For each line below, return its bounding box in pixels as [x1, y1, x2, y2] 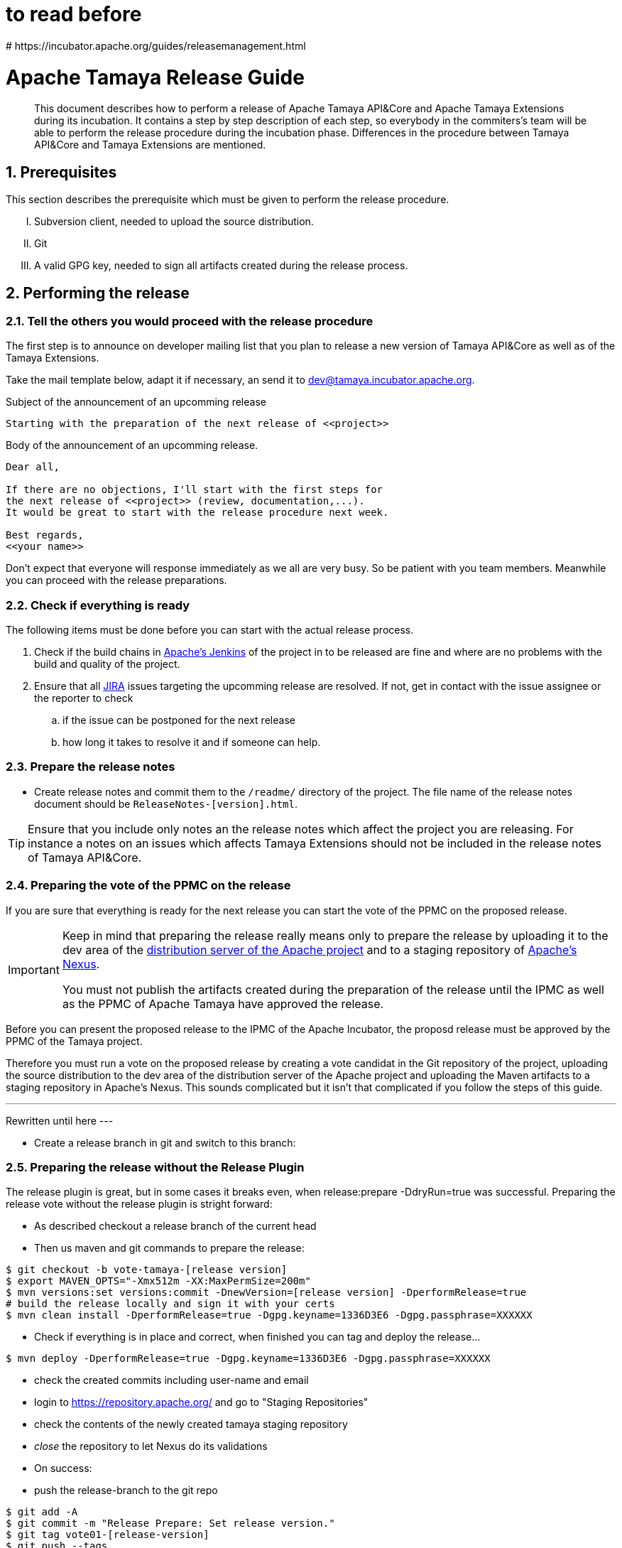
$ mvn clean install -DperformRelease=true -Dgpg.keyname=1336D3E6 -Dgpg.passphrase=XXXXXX [6, 1309, 533, 1321]
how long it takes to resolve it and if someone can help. [62, 736, 321, 749]
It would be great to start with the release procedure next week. [6, 507, 389, 519]
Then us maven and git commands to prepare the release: [34, 1242, 305, 1255]
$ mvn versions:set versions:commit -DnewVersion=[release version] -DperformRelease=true [6, 1287, 527, 1299]
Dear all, [6, 461, 60, 473]
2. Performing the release [6, 283, 190, 302]
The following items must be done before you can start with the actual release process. [6, 624, 414, 637]
